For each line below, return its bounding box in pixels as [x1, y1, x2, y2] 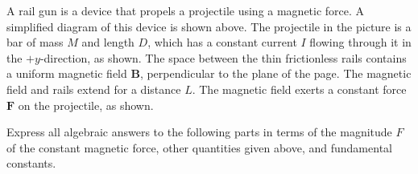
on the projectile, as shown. [18, 96, 154, 113]
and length [81, 34, 135, 51]
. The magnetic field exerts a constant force [192, 80, 407, 97]
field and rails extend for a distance [6, 80, 181, 97]
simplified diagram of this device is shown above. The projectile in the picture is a [6, 18, 412, 34]
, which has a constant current [147, 34, 297, 51]
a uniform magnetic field [6, 65, 127, 82]
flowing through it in [309, 34, 412, 51]
